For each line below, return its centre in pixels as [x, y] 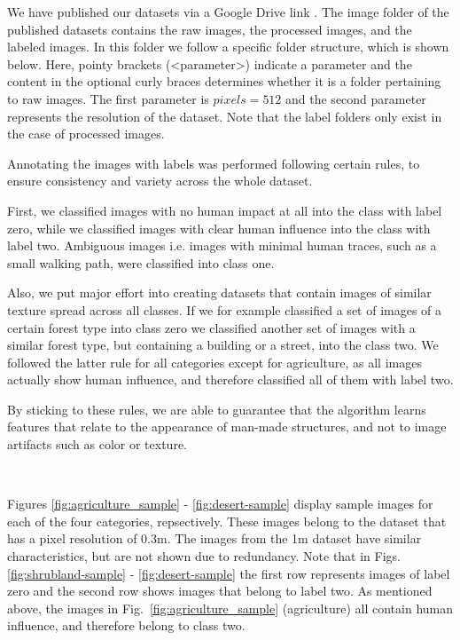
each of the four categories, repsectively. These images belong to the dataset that [227, 521]
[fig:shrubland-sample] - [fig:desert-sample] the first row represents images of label [229, 573]
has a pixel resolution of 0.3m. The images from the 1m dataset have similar [214, 538]
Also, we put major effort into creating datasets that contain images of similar [219, 292]
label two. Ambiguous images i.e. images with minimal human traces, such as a [222, 245]
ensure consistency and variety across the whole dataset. [160, 181]
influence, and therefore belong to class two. [126, 625]
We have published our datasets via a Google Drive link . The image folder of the [228, 12]
